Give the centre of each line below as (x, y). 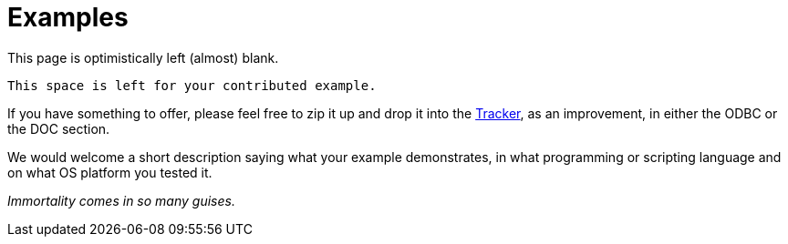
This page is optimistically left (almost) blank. (143, 57)
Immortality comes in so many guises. (121, 200)
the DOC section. (59, 128)
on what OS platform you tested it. (110, 172)
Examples (68, 17)
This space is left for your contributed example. (192, 85)
